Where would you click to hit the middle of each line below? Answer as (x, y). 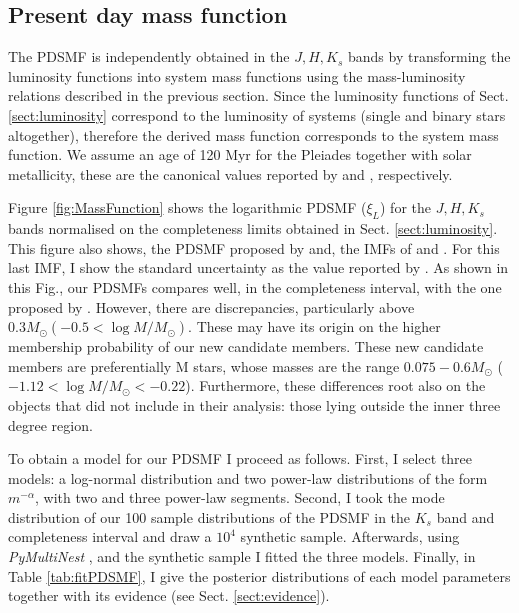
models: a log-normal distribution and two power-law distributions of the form (248, 477)
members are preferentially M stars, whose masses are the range (204, 365)
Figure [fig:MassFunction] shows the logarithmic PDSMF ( (187, 207)
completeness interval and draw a (110, 536)
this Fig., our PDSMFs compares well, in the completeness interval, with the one (255, 286)
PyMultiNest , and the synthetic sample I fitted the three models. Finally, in (242, 556)
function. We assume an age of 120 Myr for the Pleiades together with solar (240, 154)
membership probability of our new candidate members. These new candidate (246, 346)
